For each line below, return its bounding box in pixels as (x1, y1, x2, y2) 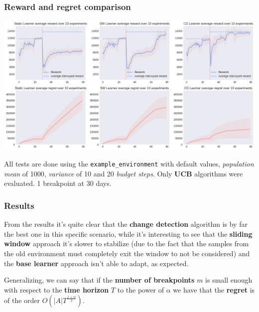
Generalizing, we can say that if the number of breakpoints (4, 275, 195, 285)
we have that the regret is (173, 284, 255, 295)
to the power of (117, 284, 164, 295)
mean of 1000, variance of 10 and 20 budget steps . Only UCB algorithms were (4, 168, 243, 178)
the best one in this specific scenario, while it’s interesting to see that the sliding (4, 228, 253, 239)
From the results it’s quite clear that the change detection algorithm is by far (4, 219, 248, 229)
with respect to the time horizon (4, 284, 109, 295)
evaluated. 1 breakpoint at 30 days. (4, 178, 112, 188)
